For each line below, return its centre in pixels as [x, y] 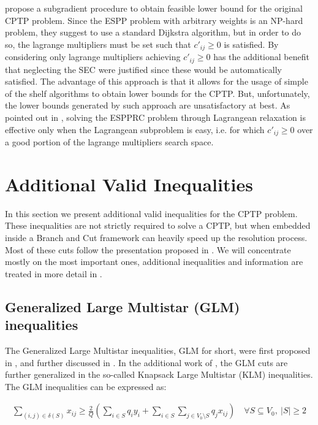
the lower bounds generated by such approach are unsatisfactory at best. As [148, 105]
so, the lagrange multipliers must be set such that [98, 44]
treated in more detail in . [54, 273]
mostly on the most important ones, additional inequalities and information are [154, 262]
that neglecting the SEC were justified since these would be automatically [143, 69]
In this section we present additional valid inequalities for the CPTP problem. [151, 213]
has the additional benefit [261, 57]
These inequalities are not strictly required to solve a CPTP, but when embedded [158, 225]
